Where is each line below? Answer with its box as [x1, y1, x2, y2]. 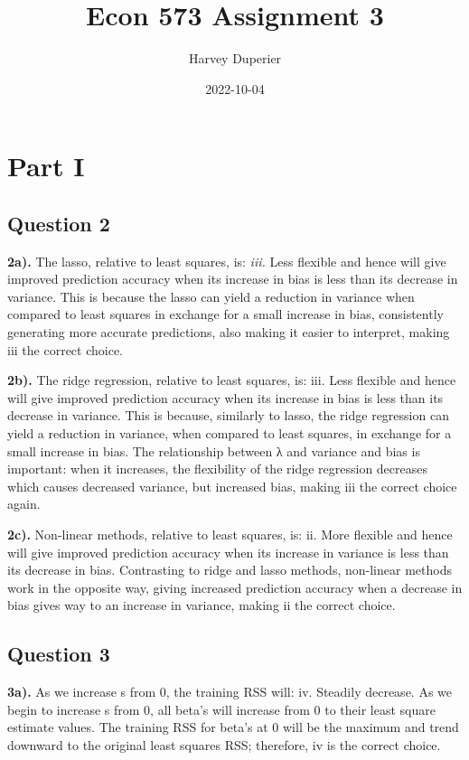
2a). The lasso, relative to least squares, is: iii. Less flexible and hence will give [7, 251, 446, 270]
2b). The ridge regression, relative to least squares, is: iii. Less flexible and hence [7, 371, 456, 389]
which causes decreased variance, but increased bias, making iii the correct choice [7, 476, 457, 495]
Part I [7, 147, 85, 184]
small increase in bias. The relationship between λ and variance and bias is [7, 441, 420, 460]
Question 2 [7, 209, 110, 237]
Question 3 [7, 640, 110, 668]
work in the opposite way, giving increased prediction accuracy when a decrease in [7, 577, 463, 596]
